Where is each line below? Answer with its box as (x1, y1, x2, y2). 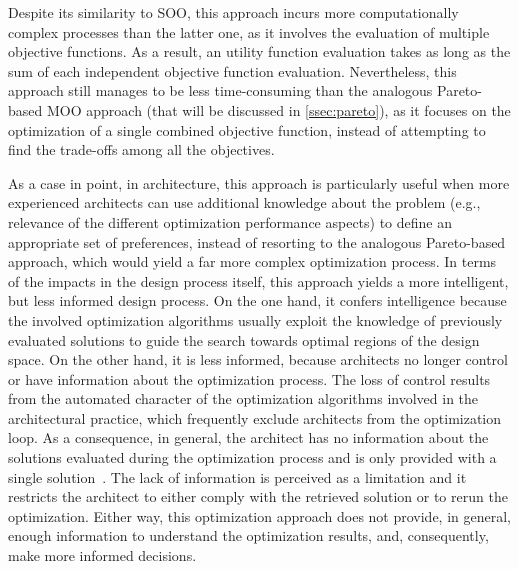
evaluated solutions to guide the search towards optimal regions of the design (8, 329, 480, 350)
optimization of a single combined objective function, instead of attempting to (8, 119, 486, 140)
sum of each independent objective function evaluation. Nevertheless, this (8, 60, 457, 81)
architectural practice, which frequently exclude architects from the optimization (8, 407, 502, 428)
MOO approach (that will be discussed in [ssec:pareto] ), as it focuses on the (46, 99, 511, 120)
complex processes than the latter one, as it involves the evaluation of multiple (8, 21, 490, 42)
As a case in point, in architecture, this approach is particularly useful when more (8, 172, 510, 193)
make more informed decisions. (8, 545, 197, 566)
